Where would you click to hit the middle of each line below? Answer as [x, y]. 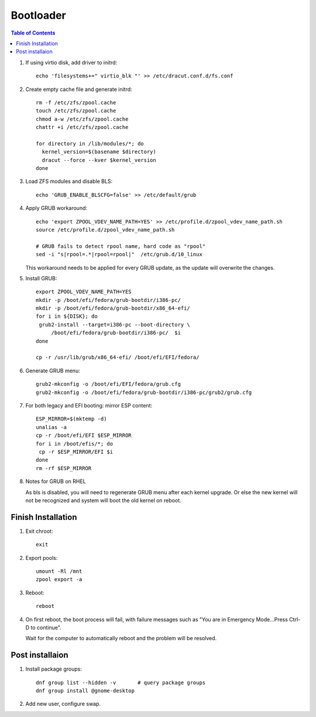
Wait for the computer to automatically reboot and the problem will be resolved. [121, 638]
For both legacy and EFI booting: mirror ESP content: [89, 405]
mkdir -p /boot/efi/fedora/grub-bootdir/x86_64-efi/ [113, 308]
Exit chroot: [39, 531]
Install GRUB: [41, 278]
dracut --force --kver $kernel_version [99, 160]
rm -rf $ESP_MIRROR [64, 468]
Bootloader [39, 15]
